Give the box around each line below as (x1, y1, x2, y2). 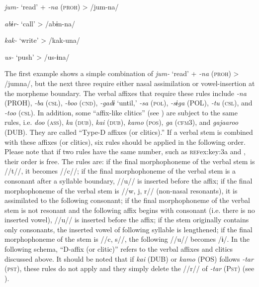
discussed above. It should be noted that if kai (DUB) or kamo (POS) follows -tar (4, 253, 254, 264)
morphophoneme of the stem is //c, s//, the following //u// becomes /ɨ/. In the (4, 234, 250, 244)
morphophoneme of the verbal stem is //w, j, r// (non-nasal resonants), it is (4, 185, 238, 195)
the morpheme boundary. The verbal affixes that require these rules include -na (4, 88, 247, 98)
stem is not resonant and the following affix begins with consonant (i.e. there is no (4, 204, 255, 215)
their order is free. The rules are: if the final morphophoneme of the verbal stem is (4, 156, 255, 166)
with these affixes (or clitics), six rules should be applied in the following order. (4, 136, 246, 147)
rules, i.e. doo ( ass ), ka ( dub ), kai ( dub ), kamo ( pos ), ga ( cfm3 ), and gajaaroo (4, 117, 239, 127)
